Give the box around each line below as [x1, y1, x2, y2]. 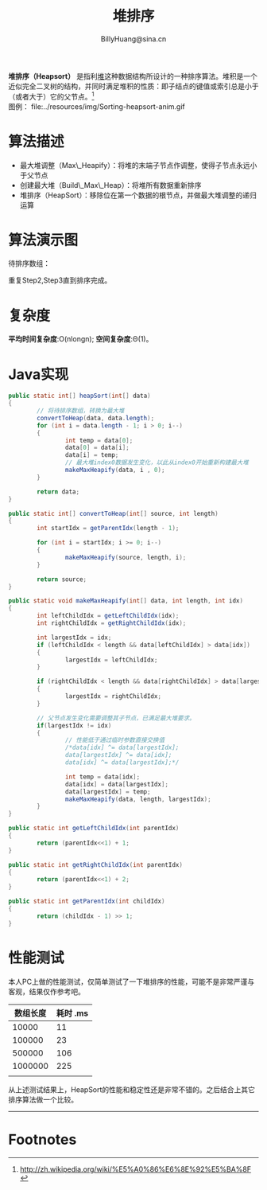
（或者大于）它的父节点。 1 [8, 90, 95, 101]
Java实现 [8, 365, 69, 383]
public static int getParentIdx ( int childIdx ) [8, 897, 165, 906]
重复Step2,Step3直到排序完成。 [8, 275, 112, 285]
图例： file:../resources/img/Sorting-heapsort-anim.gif [8, 101, 185, 111]
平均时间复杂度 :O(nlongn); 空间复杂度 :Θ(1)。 [8, 334, 153, 344]
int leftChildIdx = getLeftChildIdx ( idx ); [37, 612, 180, 620]
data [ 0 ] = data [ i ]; [64, 443, 130, 452]
